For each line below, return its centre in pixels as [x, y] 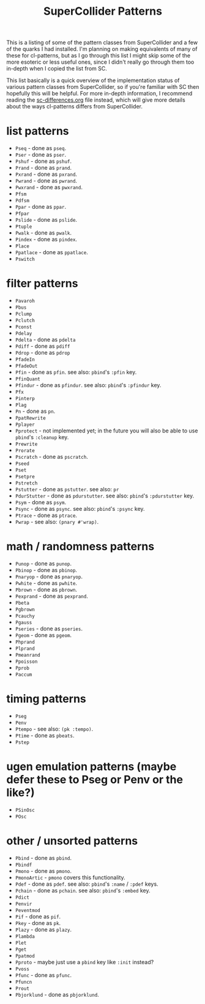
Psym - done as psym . [40, 502]
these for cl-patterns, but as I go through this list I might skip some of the [99, 56]
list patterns [38, 131]
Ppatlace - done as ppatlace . [52, 252]
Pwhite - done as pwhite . [46, 583]
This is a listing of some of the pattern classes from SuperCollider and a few [102, 43]
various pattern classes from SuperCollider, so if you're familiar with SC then [103, 87]
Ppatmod [25, 956]
